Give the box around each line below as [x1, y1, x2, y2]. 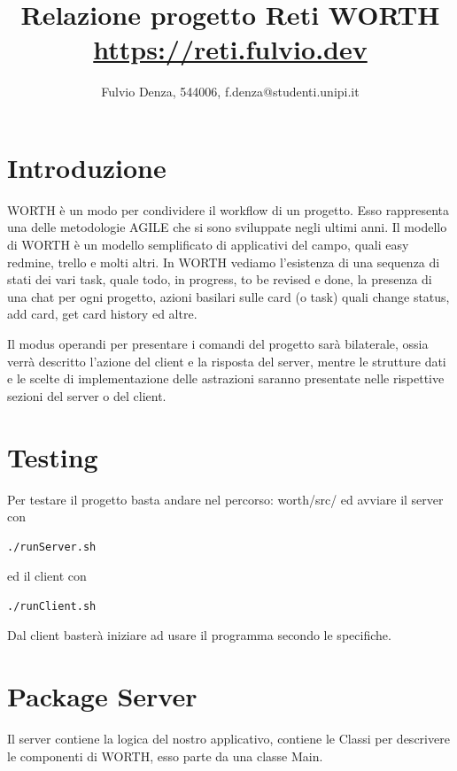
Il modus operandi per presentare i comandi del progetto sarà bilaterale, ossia [7, 335, 429, 352]
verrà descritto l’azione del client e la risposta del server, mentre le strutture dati [7, 351, 446, 370]
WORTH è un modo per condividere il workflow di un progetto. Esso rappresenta [7, 200, 450, 219]
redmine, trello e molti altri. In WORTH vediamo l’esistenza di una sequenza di [7, 252, 440, 271]
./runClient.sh [7, 599, 97, 613]
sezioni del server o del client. [7, 386, 167, 405]
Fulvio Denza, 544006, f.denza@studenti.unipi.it [101, 82, 360, 101]
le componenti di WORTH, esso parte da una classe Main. [7, 746, 323, 765]
